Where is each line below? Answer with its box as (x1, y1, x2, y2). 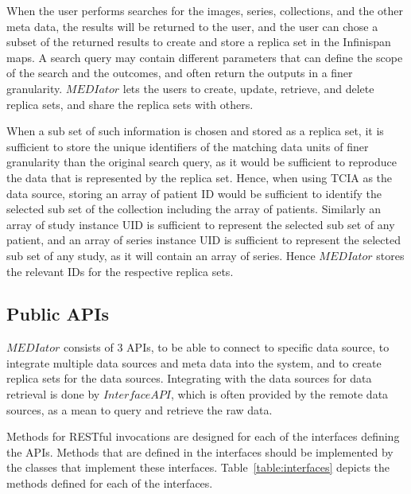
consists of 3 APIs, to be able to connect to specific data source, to (63, 339, 390, 356)
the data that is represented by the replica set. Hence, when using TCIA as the (6, 169, 393, 185)
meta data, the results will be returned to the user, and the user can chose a (6, 18, 378, 34)
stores (376, 247, 405, 263)
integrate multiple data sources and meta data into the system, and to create (6, 354, 382, 371)
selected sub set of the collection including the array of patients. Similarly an (6, 200, 381, 217)
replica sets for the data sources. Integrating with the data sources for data (6, 370, 372, 387)
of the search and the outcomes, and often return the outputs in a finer (6, 64, 353, 81)
